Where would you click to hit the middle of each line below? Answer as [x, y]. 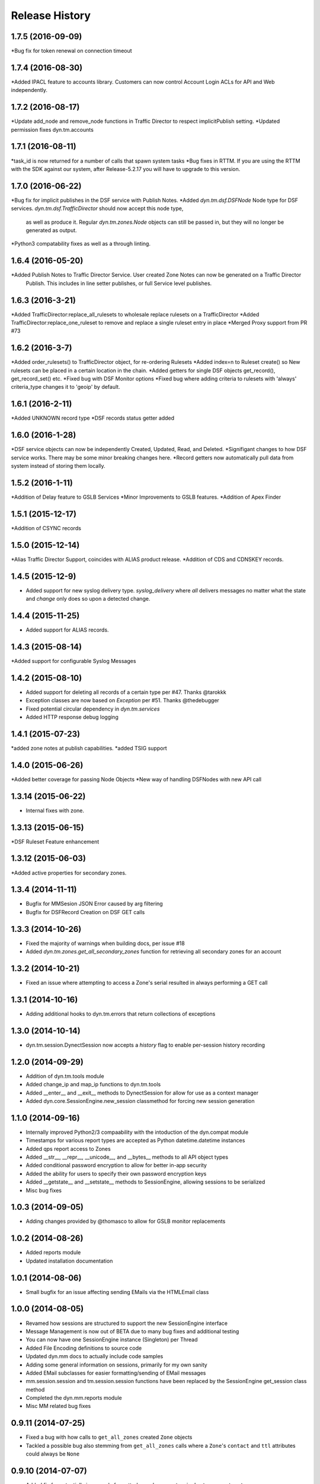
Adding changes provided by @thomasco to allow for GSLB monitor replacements [126, 1221]
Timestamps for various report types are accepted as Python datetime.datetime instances [135, 1140]
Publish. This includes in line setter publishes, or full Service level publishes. [119, 283]
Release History [51, 15]
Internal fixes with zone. [55, 810]
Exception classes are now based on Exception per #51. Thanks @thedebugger [122, 700]
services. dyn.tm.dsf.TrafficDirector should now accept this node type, [97, 208]
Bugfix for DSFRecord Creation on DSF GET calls [85, 912]
